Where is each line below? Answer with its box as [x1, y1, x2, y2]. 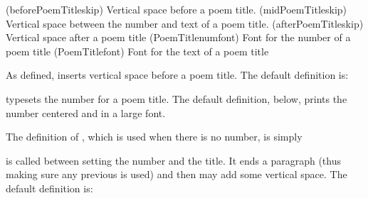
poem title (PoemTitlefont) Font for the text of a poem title [6, 43, 269, 58]
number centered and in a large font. [6, 105, 166, 120]
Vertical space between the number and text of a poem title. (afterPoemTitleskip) [6, 16, 364, 31]
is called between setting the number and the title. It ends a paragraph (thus [6, 153, 341, 167]
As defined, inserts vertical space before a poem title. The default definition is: [6, 67, 349, 82]
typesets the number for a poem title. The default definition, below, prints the [6, 91, 347, 106]
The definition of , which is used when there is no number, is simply [6, 129, 303, 144]
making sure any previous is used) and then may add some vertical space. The [6, 167, 347, 182]
